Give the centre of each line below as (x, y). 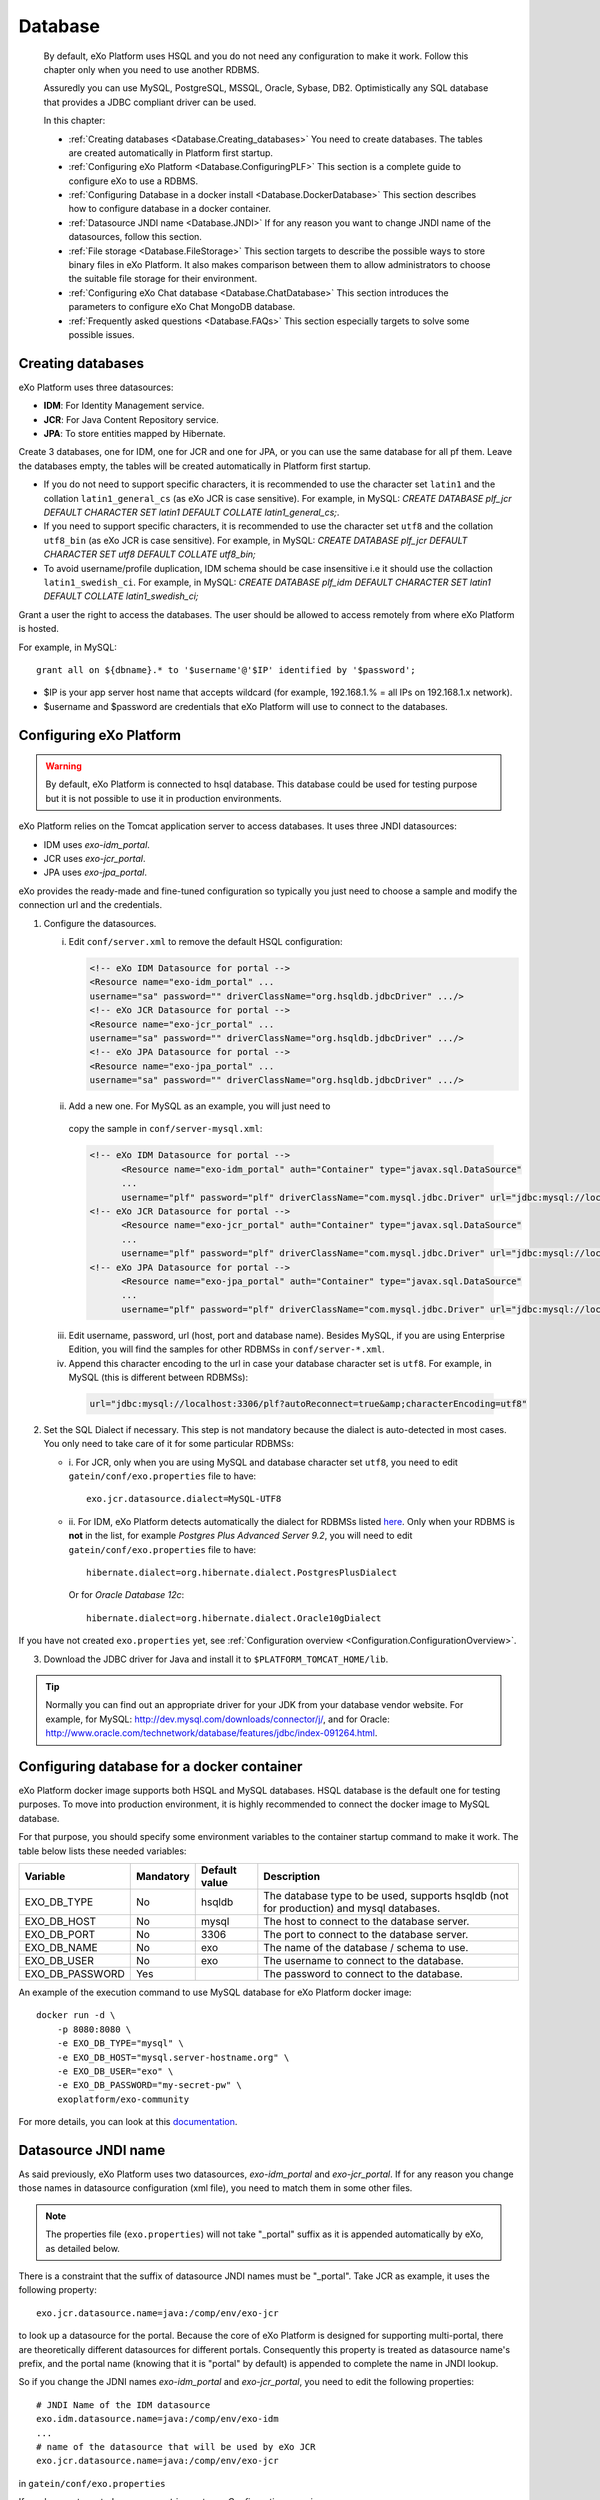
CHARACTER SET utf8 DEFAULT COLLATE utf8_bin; (150, 554)
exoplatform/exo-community (123, 2099)
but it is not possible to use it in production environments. (163, 798)
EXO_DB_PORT (60, 1934)
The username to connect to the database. (363, 1960)
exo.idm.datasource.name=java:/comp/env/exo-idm (157, 2419)
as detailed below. (82, 2248)
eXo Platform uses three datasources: (96, 387)
